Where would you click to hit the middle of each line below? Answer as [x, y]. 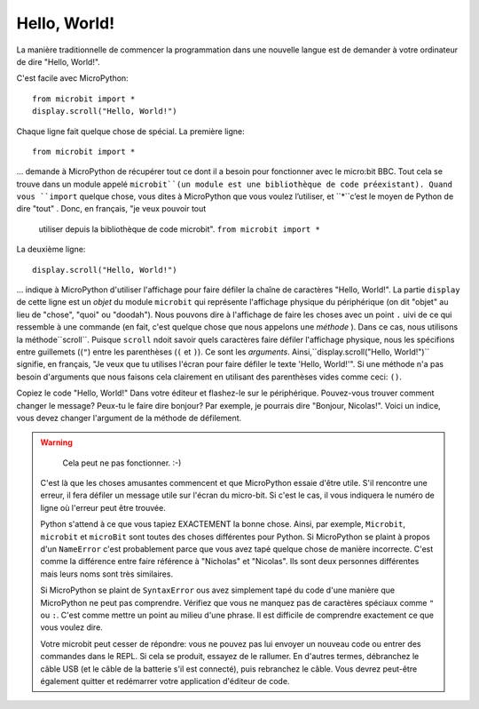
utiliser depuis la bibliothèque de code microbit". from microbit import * [180, 229]
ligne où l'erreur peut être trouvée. [103, 507]
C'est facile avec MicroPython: [72, 78]
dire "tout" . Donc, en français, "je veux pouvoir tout [111, 209]
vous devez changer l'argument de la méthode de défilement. [129, 418]
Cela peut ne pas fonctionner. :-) [122, 463]
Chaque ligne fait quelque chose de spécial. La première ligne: [130, 131]
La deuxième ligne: [51, 250]
